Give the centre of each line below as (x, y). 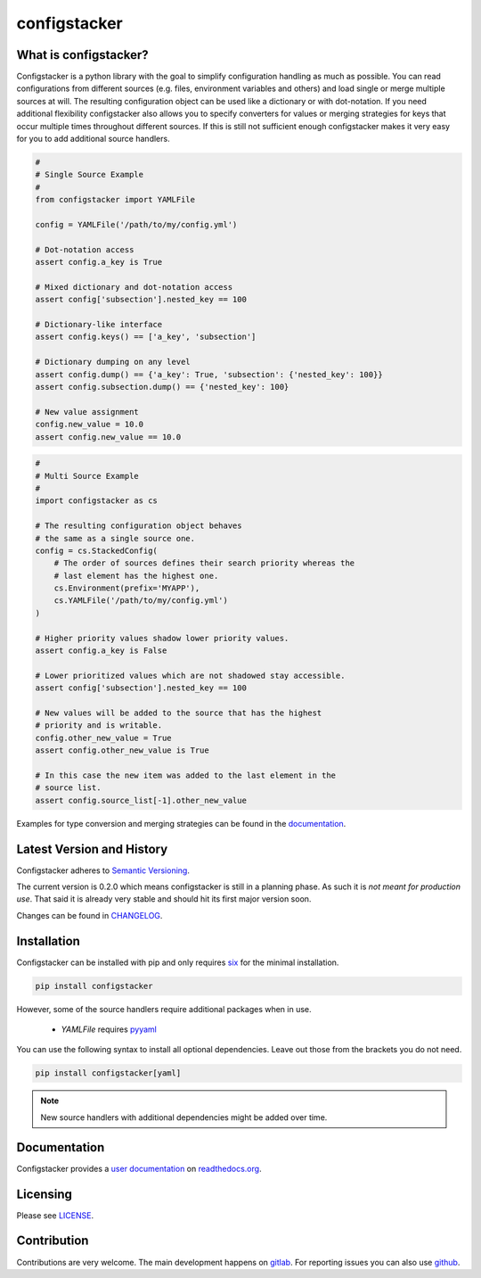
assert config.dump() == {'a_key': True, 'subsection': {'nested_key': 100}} (209, 374)
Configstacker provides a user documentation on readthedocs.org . (139, 1168)
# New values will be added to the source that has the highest (179, 713)
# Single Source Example (90, 175)
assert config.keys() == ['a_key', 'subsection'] (146, 337)
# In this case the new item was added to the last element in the (186, 775)
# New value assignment (87, 412)
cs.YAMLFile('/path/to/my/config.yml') (141, 601)
